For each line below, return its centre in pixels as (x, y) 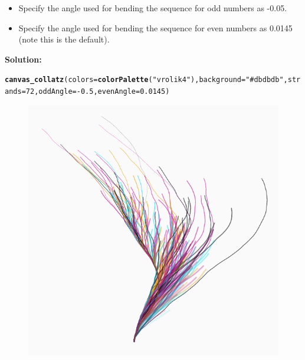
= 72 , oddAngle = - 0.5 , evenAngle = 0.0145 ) (96, 92)
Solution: (23, 59)
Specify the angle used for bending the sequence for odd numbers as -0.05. (153, 8)
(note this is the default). (64, 39)
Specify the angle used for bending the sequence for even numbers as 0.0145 (155, 27)
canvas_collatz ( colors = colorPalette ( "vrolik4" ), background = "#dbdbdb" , (146, 80)
